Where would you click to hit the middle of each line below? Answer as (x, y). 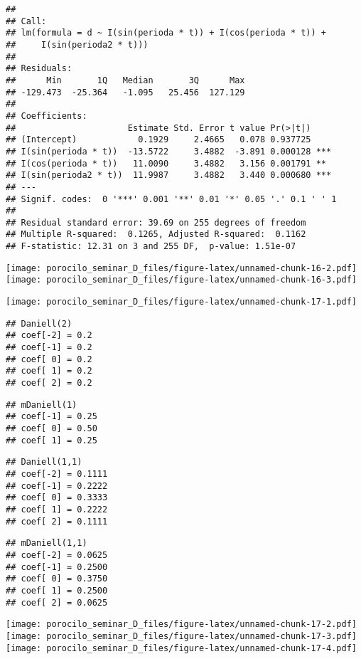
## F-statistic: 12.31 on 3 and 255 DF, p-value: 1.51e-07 (151, 247)
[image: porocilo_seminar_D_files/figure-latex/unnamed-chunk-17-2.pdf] (181, 624)
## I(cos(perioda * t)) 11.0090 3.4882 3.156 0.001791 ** (166, 163)
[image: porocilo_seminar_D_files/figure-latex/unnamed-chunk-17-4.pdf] (181, 648)
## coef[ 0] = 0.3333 (57, 498)
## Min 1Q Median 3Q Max (125, 80)
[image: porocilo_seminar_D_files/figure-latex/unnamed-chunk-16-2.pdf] (181, 268)
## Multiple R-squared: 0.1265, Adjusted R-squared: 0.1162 (156, 234)
